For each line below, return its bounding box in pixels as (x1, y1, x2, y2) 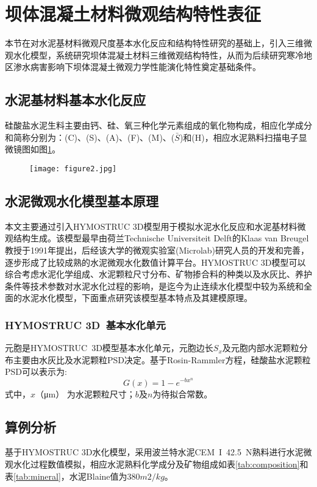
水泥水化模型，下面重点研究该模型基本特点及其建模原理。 (21, 291, 252, 304)
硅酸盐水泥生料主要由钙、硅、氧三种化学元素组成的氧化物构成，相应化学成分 (5, 119, 312, 132)
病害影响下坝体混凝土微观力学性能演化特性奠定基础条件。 (30, 60, 261, 73)
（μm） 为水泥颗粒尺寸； (35, 387, 135, 400)
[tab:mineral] (13, 469, 61, 482)
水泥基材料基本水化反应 (5, 90, 146, 109)
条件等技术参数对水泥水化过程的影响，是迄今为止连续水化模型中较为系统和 (5, 279, 304, 292)
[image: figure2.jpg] (29, 164, 117, 173)
